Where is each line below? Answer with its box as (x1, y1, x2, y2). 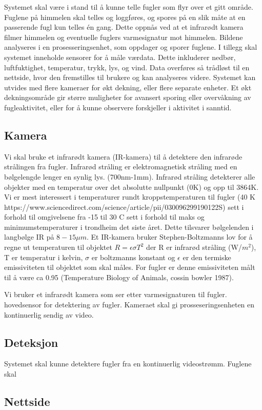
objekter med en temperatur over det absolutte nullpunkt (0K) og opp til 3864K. (4, 181, 259, 192)
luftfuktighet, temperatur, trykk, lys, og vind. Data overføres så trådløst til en (4, 62, 250, 72)
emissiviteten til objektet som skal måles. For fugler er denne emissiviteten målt (4, 262, 255, 272)
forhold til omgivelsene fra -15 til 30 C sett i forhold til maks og (4, 211, 205, 222)
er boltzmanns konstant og (91, 251, 175, 262)
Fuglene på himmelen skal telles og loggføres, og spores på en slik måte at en (4, 11, 246, 22)
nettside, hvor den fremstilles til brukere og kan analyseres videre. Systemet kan (4, 72, 256, 83)
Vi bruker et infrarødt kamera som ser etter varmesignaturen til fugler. (4, 289, 227, 300)
